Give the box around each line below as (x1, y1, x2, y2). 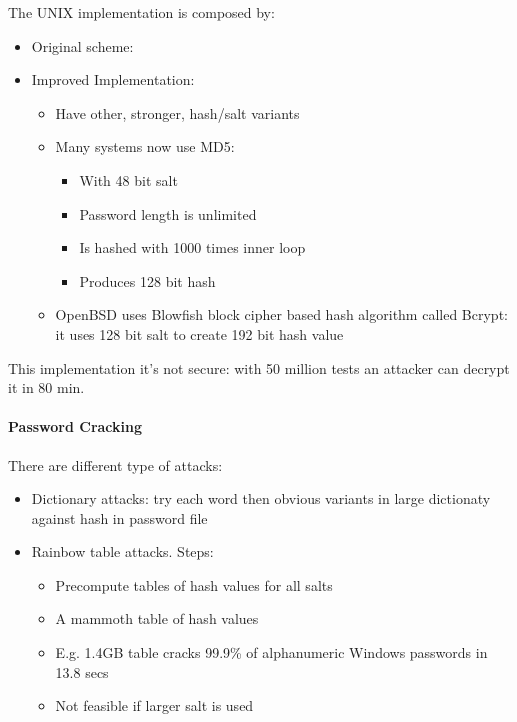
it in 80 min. (8, 377, 85, 398)
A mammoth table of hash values (55, 608, 259, 629)
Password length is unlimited (79, 203, 257, 224)
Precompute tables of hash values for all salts (55, 574, 333, 595)
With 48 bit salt (79, 169, 178, 190)
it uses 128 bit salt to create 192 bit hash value (55, 323, 344, 344)
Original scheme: (31, 35, 134, 56)
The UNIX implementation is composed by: (8, 2, 275, 22)
